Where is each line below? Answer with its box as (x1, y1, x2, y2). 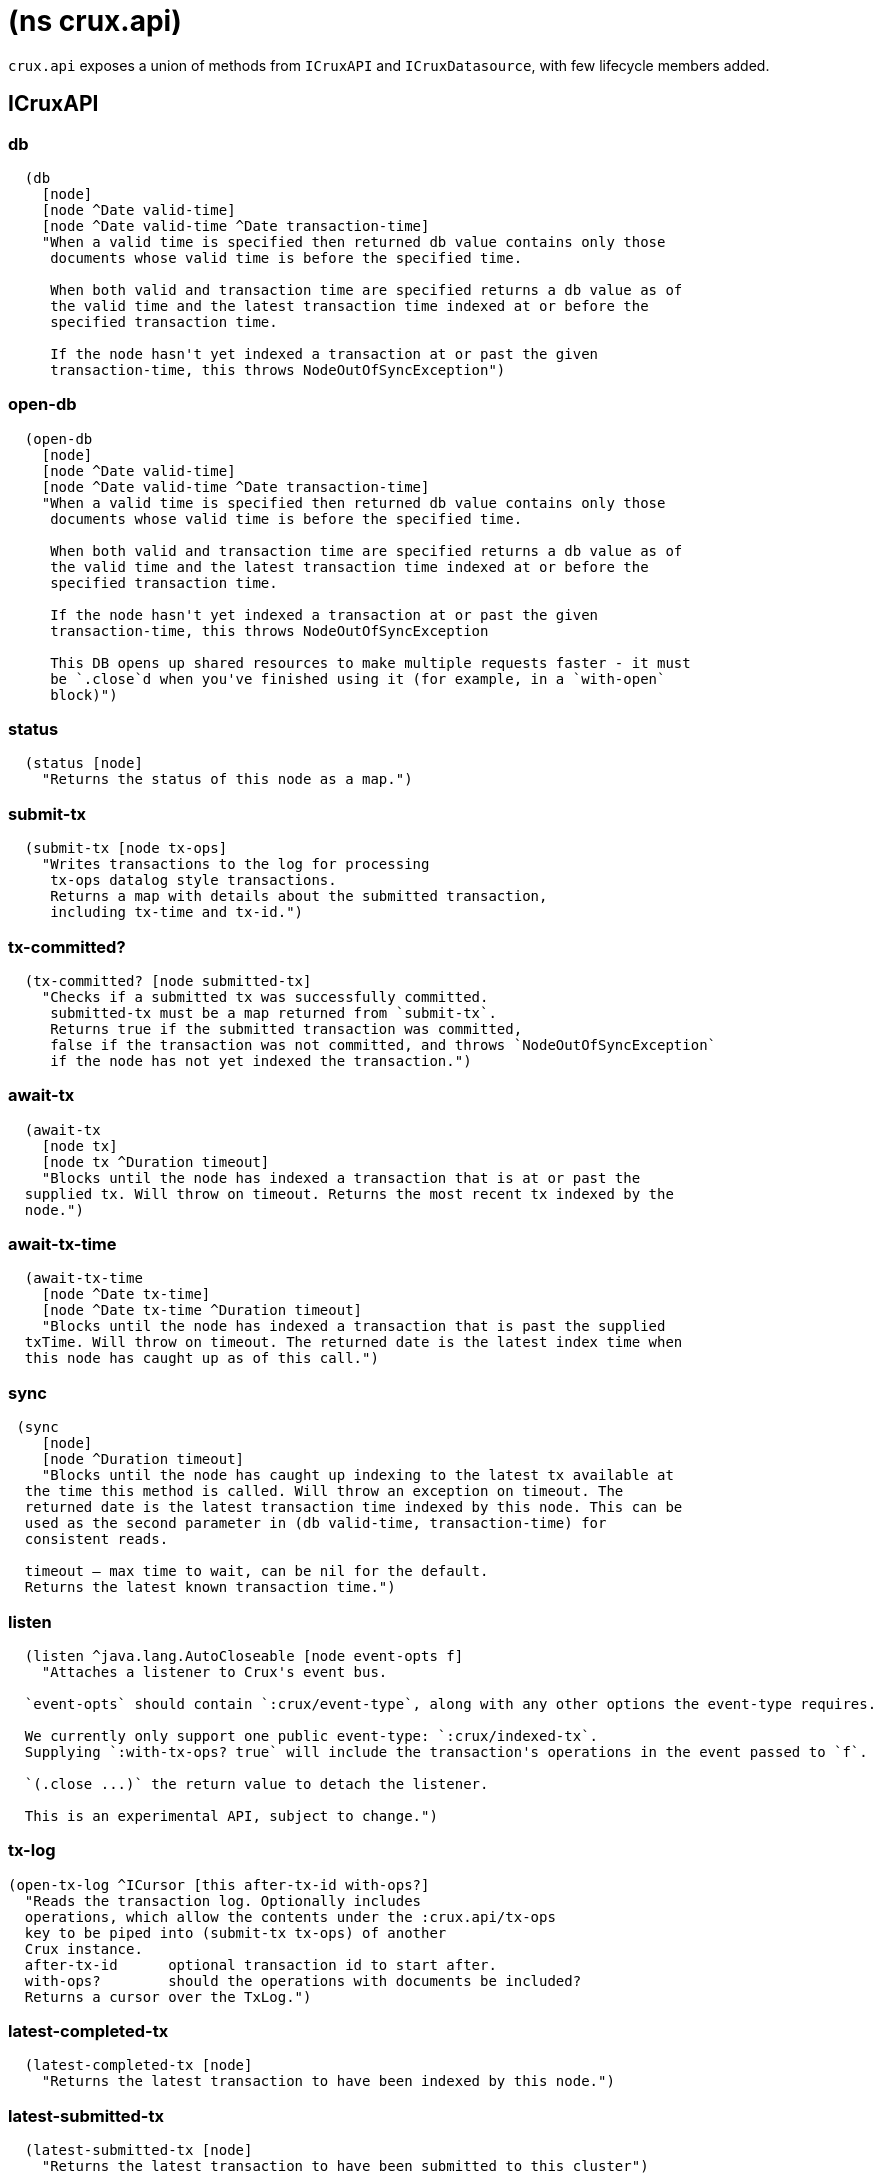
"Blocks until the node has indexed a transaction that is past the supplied (41, 1318, 666, 1335)
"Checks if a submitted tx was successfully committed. (41, 988, 489, 1005)
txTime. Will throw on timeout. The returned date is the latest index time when (24, 1334, 683, 1351)
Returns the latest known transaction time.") (24, 1579, 396, 1596)
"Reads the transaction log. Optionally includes (24, 1892, 422, 1909)
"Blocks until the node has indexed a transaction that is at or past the (41, 1169, 641, 1186)
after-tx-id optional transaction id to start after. (24, 1956, 497, 1973)
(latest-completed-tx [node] (24, 2057, 253, 2074)
